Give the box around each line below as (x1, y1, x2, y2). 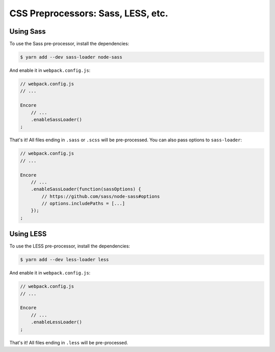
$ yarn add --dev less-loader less (20, 257, 109, 263)
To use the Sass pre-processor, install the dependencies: (9, 41, 129, 47)
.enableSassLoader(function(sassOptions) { (31, 186, 141, 192)
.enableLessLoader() (31, 319, 82, 325)
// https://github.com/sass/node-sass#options (41, 193, 160, 199)
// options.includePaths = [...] (41, 200, 125, 207)
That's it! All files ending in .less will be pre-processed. (9, 339, 128, 345)
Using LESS (9, 230, 47, 238)
